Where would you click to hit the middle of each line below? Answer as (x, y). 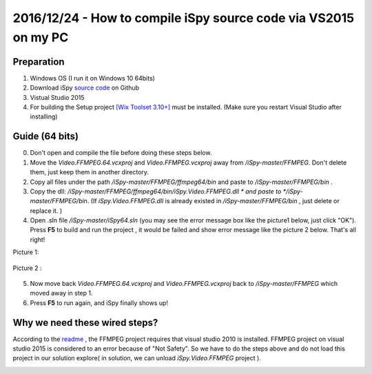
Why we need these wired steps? (85, 323)
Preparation (39, 62)
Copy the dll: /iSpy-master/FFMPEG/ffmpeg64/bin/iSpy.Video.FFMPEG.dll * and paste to (156, 191)
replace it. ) (46, 211)
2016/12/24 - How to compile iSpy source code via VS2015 (184, 18)
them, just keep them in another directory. (90, 172)
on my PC (41, 37)
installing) (44, 116)
